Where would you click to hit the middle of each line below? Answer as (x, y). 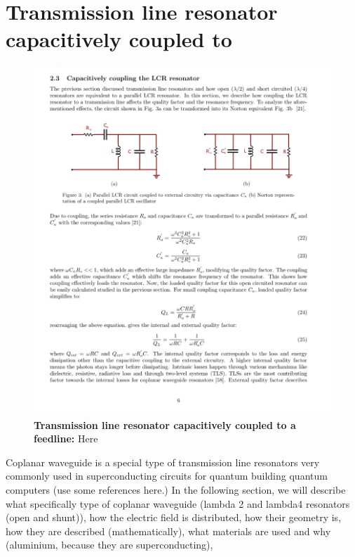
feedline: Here (66, 438)
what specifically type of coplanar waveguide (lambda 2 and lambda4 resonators (178, 503)
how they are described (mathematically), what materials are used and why (168, 531)
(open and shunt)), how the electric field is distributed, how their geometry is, (174, 517)
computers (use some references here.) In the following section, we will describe (176, 489)
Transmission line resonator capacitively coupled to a (165, 424)
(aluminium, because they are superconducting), (109, 545)
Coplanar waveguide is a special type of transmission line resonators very (163, 462)
